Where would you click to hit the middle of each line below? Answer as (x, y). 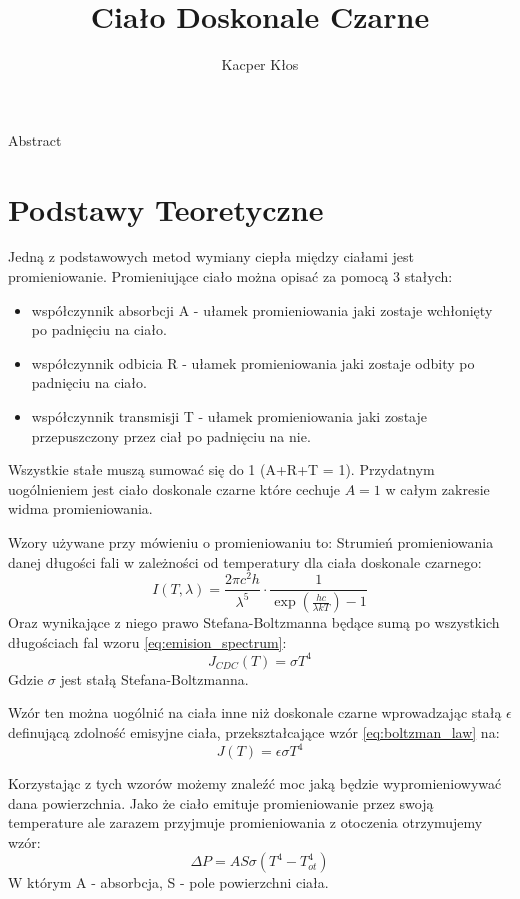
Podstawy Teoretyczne (166, 208)
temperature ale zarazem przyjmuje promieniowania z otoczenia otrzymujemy (245, 822)
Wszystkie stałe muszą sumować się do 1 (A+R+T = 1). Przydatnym (221, 469)
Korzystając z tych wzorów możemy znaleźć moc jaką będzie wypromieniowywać (255, 783)
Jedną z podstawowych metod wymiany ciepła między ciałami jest (211, 256)
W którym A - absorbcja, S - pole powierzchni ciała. (168, 882)
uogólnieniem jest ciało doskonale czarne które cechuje (174, 488)
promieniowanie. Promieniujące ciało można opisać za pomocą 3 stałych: (230, 276)
